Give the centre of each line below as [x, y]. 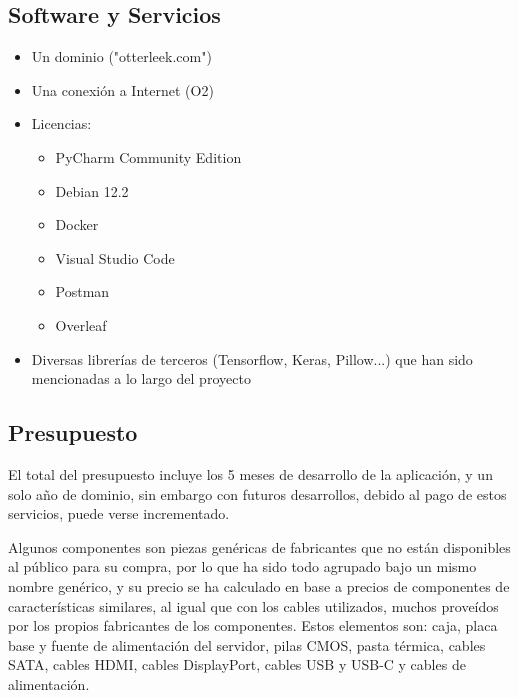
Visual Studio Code [115, 257]
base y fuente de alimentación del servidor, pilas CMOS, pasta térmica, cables [247, 644]
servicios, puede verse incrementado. [119, 513]
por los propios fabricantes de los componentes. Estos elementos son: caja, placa [253, 625]
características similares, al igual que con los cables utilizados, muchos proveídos [253, 605]
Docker [77, 224]
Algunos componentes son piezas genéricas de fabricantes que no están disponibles [259, 546]
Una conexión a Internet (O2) [122, 89]
